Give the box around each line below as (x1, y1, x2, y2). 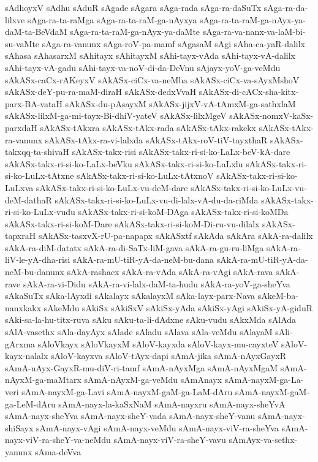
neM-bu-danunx (5, 265, 64, 278)
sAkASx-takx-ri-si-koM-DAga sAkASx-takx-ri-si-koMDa (78, 205, 289, 218)
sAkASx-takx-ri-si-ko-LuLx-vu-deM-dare (36, 181, 188, 194)
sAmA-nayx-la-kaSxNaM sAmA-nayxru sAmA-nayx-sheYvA (58, 397, 286, 410)
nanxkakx (5, 301, 42, 314)
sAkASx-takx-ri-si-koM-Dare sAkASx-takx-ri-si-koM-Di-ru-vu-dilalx (5, 217, 260, 230)
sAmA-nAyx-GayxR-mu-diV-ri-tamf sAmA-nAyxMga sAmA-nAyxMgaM (5, 361, 278, 374)
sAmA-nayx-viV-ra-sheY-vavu (113, 433, 226, 446)
